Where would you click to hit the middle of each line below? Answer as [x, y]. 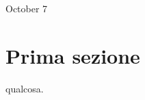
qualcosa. [25, 88]
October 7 [27, 8]
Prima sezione [73, 55]
